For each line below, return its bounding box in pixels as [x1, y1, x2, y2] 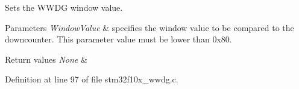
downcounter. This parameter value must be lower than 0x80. [5, 33, 232, 45]
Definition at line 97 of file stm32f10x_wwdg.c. [5, 73, 178, 85]
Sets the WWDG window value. [5, 1, 123, 13]
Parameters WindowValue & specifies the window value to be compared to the [5, 21, 294, 33]
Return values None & [5, 53, 87, 65]
